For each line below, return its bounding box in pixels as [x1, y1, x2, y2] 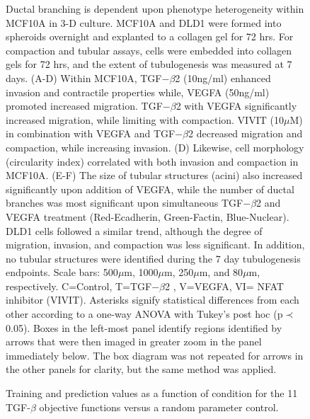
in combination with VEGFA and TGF [6, 126, 176, 141]
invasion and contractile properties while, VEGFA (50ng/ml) [6, 84, 270, 99]
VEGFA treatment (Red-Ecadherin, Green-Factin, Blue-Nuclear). [6, 209, 289, 224]
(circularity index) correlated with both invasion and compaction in [6, 154, 299, 168]
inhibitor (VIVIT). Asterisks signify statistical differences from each [6, 292, 299, 307]
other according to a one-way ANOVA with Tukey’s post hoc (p [6, 306, 283, 321]
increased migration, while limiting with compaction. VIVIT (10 [6, 112, 284, 127]
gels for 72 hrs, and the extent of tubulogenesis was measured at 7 [6, 57, 292, 71]
